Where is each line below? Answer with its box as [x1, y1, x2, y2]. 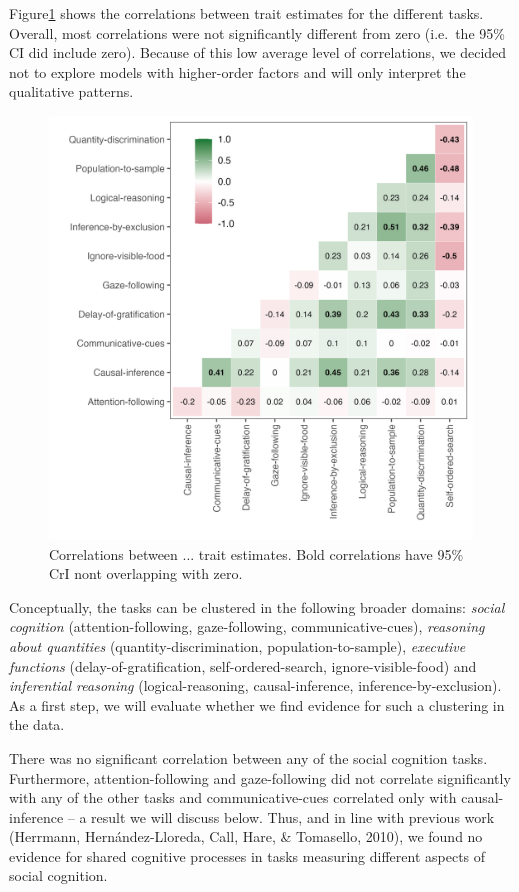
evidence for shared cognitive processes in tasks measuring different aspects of [9, 845, 486, 866]
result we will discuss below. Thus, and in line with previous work [91, 806, 495, 827]
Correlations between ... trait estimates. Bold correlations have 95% [49, 543, 464, 564]
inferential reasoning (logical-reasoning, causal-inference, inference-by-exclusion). [9, 675, 502, 696]
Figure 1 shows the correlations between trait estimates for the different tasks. [9, 3, 484, 23]
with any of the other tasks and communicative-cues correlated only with [9, 787, 457, 808]
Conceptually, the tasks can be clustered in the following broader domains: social [9, 596, 505, 617]
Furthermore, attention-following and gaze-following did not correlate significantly [9, 767, 511, 788]
